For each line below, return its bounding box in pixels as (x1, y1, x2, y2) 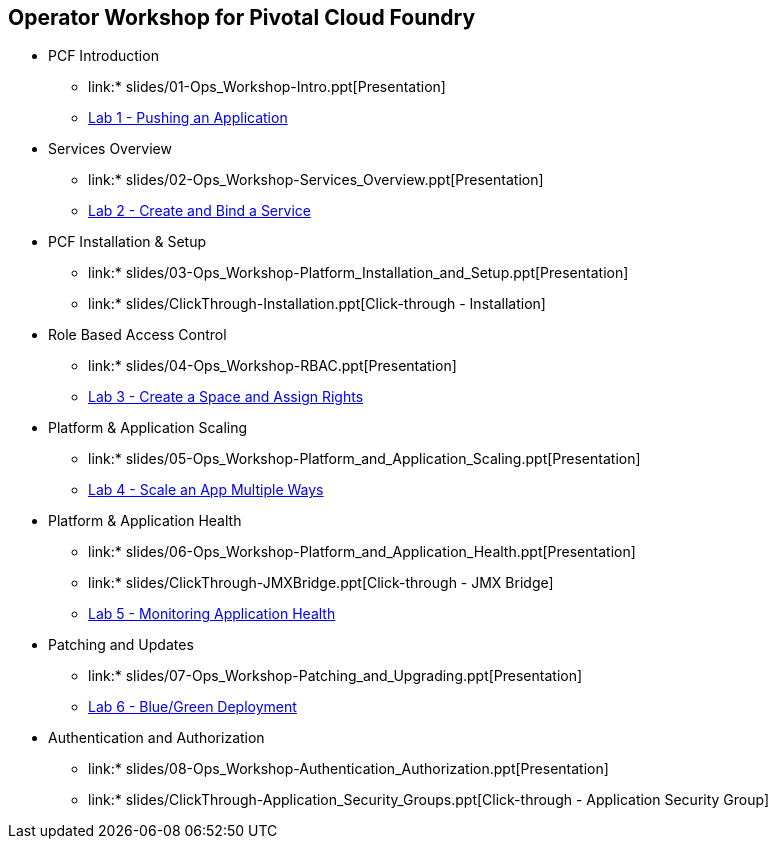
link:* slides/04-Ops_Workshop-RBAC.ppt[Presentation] (88, 357, 457, 375)
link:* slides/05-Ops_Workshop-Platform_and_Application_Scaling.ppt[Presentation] (88, 450, 641, 468)
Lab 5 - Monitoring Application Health (88, 605, 336, 623)
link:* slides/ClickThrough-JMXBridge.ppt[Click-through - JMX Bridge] (88, 574, 554, 592)
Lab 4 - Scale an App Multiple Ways (88, 481, 324, 499)
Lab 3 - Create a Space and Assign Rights (88, 388, 364, 406)
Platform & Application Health (48, 512, 242, 530)
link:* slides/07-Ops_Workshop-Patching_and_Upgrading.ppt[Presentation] (88, 667, 583, 685)
